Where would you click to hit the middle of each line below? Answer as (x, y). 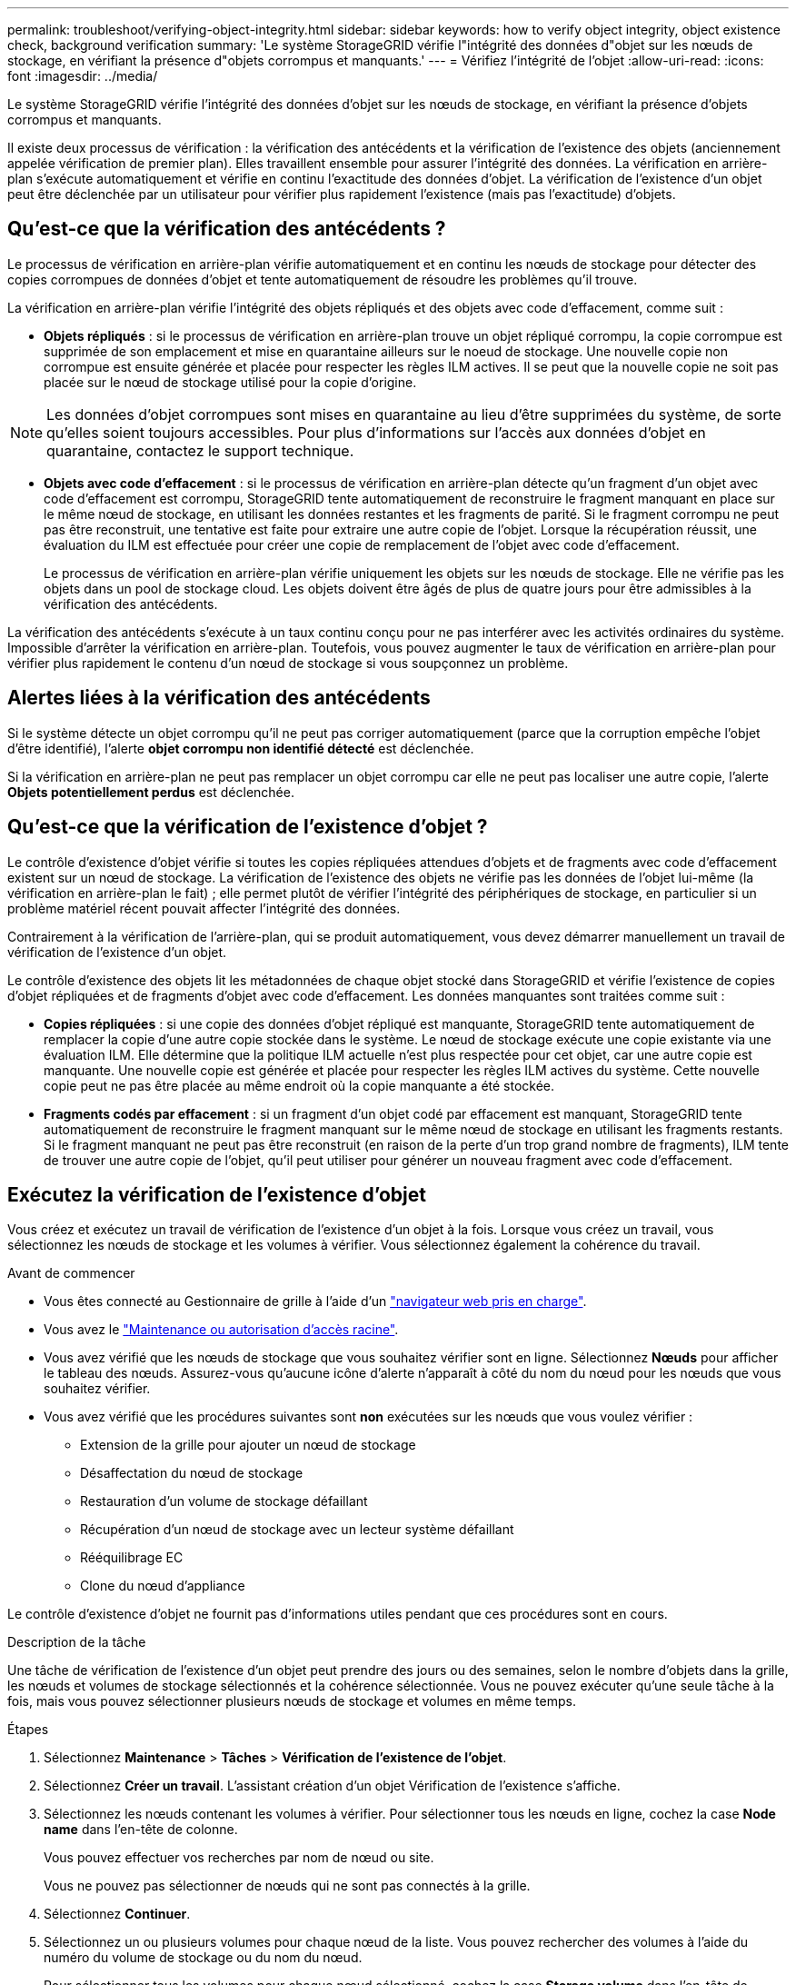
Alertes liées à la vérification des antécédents (219, 698)
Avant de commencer (71, 1273)
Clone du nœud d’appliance (163, 1586)
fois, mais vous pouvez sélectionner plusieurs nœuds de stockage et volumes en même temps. (292, 1701)
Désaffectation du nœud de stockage (192, 1473)
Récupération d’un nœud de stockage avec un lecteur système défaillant (297, 1530)
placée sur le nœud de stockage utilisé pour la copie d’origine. (230, 382)
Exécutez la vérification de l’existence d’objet (217, 1194)
